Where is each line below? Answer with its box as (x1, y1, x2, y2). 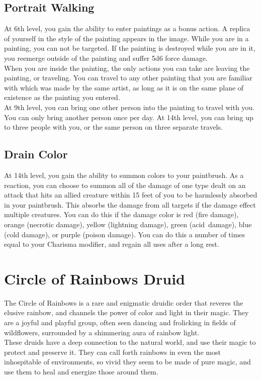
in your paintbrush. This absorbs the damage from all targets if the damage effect (4, 199, 256, 210)
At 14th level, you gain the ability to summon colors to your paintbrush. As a (4, 169, 244, 180)
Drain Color (4, 146, 68, 162)
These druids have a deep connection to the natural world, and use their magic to (4, 337, 256, 347)
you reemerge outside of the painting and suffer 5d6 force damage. (4, 52, 208, 63)
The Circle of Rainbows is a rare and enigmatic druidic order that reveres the (4, 297, 243, 308)
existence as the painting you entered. (4, 92, 120, 103)
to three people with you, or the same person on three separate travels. (4, 122, 223, 132)
